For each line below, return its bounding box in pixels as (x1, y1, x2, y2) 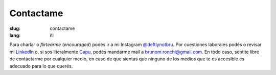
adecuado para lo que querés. (9, 63, 73, 69)
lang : (9, 32, 21, 38)
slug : (9, 25, 20, 31)
